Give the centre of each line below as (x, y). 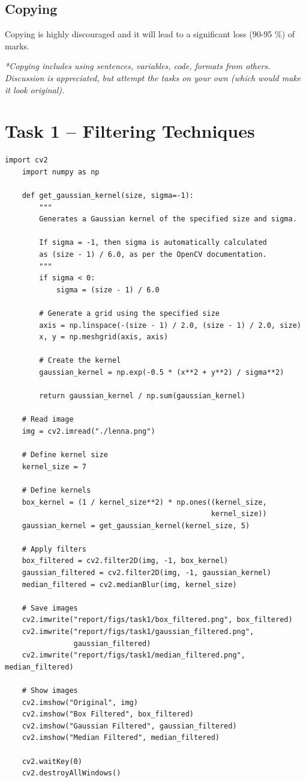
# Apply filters (54, 549)
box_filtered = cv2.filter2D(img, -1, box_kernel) (125, 561)
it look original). (35, 89)
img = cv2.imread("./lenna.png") (88, 431)
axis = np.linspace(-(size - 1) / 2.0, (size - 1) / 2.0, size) (170, 325)
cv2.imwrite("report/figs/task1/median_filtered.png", (133, 655)
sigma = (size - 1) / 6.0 (108, 290)
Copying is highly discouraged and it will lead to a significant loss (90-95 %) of (150, 34)
